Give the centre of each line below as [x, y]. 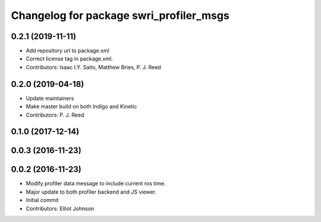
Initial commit [42, 200]
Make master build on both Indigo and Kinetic [81, 107]
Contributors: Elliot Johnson [60, 208]
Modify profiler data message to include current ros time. [96, 184]
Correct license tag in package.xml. [69, 59]
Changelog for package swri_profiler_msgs [120, 15]
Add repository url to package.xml [67, 51]
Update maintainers [50, 98]
